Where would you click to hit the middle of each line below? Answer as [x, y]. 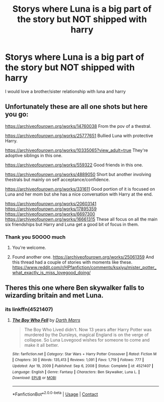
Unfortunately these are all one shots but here [76, 107]
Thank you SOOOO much [35, 237]
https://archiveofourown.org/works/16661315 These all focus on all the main [81, 219]
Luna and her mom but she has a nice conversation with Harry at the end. [79, 194]
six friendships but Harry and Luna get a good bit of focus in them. [72, 224]
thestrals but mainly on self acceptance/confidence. [57, 180]
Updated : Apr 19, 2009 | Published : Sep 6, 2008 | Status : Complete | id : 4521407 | [83, 366]
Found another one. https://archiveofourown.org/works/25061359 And [83, 257]
